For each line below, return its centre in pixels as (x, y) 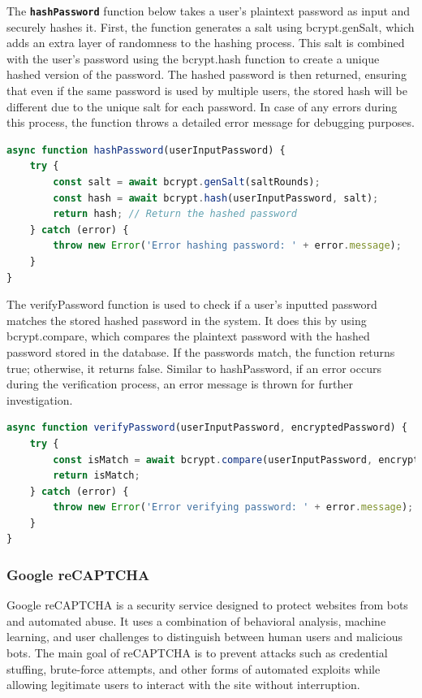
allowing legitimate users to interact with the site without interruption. (183, 685)
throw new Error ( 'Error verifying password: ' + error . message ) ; (233, 507)
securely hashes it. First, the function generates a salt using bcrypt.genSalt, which (211, 26)
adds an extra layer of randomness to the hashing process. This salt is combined (206, 43)
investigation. (40, 399)
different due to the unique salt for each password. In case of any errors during (202, 106)
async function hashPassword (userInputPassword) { (146, 150)
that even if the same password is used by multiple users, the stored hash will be (207, 91)
